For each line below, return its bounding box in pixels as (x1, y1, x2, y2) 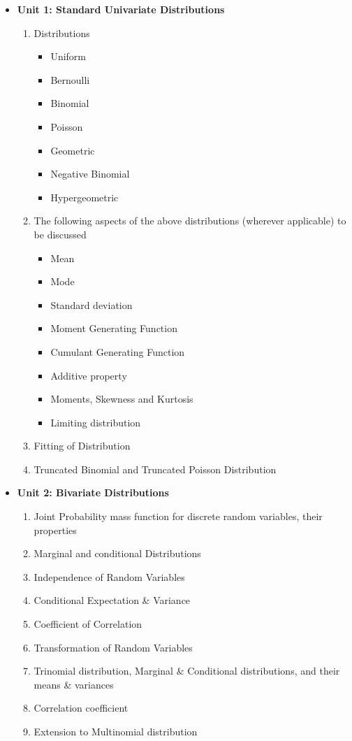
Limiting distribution (50, 415, 141, 429)
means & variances (34, 677, 114, 691)
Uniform (50, 49, 87, 64)
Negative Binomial (50, 166, 130, 181)
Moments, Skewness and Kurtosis (50, 391, 193, 406)
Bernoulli (50, 72, 90, 87)
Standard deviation (50, 297, 133, 312)
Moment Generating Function (50, 321, 177, 336)
